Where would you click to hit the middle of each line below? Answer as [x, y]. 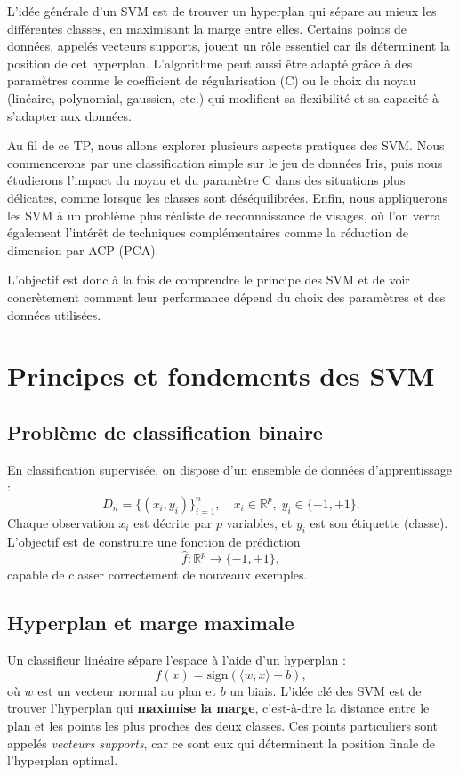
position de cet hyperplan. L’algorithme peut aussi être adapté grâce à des [210, 63]
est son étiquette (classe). [379, 522]
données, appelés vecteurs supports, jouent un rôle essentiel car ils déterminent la [229, 46]
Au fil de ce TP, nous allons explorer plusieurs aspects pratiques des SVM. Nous [226, 145]
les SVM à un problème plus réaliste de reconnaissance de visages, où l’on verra [224, 215]
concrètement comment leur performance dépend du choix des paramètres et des [226, 296]
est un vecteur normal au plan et [127, 690]
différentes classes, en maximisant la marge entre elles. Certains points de [207, 28]
